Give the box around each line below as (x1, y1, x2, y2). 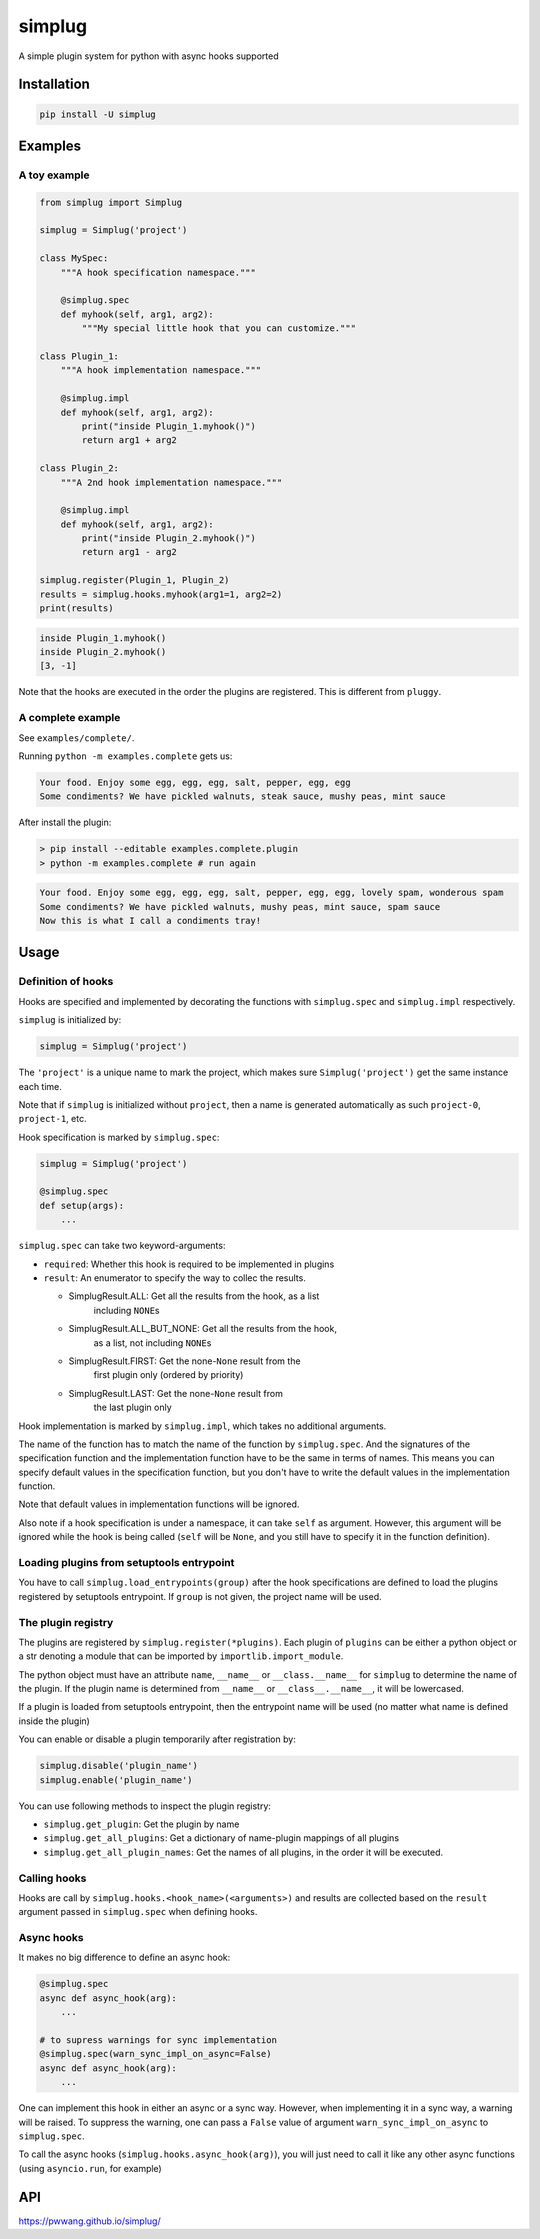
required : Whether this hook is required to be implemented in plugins (43, 1258, 335, 1270)
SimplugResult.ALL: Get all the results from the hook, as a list (68, 1290, 320, 1302)
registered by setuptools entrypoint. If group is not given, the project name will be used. (18, 1590, 382, 1602)
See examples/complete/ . (18, 731, 135, 744)
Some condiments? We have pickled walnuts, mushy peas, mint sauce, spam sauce (39, 901, 441, 912)
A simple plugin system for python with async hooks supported (18, 50, 279, 62)
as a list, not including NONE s (93, 1336, 212, 1349)
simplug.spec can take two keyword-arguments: (18, 1240, 226, 1252)
